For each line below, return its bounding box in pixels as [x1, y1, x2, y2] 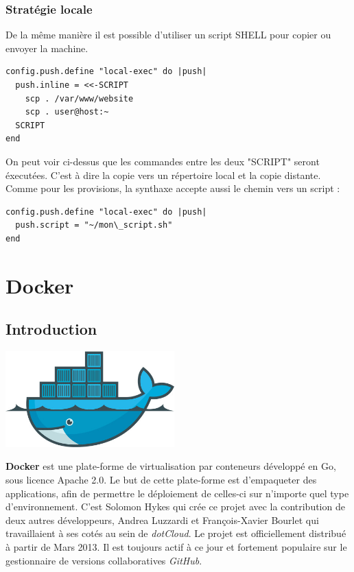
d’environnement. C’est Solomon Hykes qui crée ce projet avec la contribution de [5, 499, 345, 514]
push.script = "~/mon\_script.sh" [15, 220, 173, 230]
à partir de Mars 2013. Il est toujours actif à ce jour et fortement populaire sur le [5, 539, 347, 553]
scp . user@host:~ [25, 107, 109, 117]
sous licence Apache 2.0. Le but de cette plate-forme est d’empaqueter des [5, 472, 317, 486]
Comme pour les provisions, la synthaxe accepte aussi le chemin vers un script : [5, 181, 340, 195]
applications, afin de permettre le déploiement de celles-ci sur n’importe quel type [5, 486, 349, 500]
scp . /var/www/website [25, 93, 134, 104]
